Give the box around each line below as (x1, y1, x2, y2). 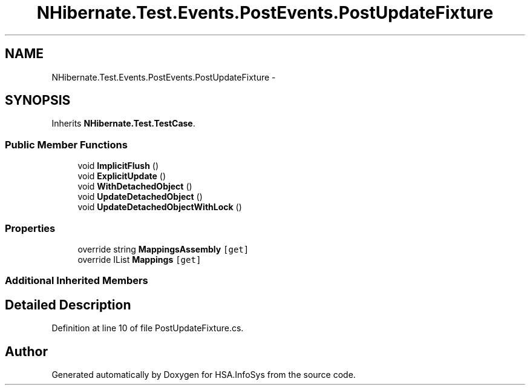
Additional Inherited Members (5, 274, 148, 287)
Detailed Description (5, 297, 131, 312)
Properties (5, 222, 56, 234)
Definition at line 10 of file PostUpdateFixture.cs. (51, 323, 244, 334)
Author (5, 343, 48, 359)
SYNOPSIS (5, 93, 71, 108)
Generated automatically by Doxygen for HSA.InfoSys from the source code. (51, 369, 356, 380)
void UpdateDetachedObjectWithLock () (77, 202, 242, 213)
